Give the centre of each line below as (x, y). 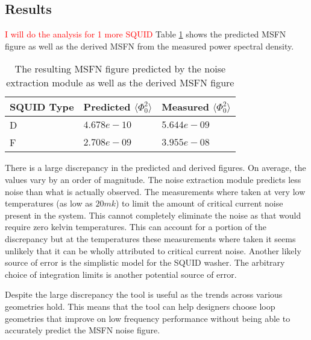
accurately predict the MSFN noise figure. (83, 330)
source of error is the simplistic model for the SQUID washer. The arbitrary (145, 262)
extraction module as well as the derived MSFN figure (120, 83)
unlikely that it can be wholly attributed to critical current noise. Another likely (153, 250)
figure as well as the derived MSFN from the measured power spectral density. (149, 46)
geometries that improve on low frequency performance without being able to (148, 318)
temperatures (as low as (49, 203)
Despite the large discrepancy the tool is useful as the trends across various (144, 294)
